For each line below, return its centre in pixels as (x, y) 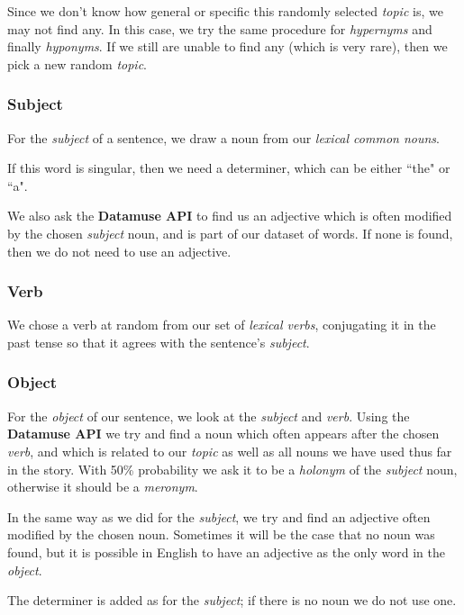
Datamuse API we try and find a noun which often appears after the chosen (223, 434)
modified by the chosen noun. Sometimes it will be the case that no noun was (221, 534)
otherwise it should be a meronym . (103, 487)
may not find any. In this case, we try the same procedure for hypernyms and (220, 28)
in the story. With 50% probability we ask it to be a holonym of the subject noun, (232, 469)
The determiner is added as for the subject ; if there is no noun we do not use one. (232, 600)
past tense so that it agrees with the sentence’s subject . (159, 342)
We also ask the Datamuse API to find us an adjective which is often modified (230, 216)
